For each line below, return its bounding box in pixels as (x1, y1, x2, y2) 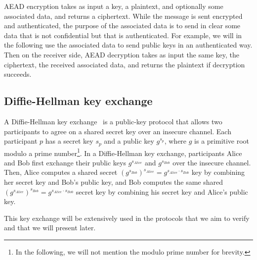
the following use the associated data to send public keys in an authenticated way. (4, 40, 253, 50)
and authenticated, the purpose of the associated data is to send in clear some (4, 20, 241, 31)
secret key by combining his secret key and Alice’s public (76, 186, 248, 197)
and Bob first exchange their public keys (4, 157, 126, 167)
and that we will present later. (4, 222, 96, 233)
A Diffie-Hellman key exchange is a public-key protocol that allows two (4, 116, 222, 126)
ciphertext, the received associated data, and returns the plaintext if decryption (4, 59, 245, 69)
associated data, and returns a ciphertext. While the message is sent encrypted (4, 10, 243, 21)
